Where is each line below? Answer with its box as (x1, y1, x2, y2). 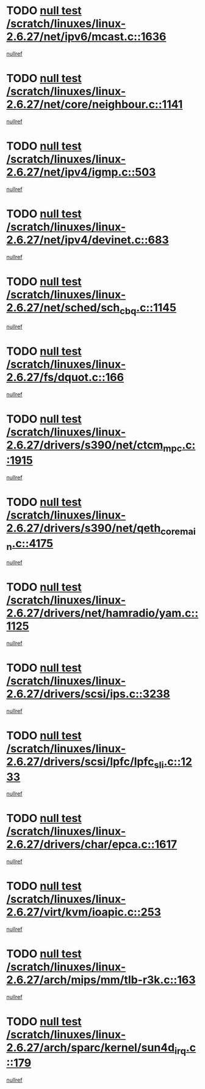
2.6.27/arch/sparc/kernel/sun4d (6, 1041, 175, 1055)
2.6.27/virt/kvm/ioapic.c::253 (6, 905, 162, 919)
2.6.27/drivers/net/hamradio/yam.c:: (6, 606, 199, 620)
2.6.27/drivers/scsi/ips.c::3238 (6, 687, 171, 701)
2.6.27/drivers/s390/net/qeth (6, 521, 161, 535)
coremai (160, 525, 196, 537)
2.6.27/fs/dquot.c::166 (6, 371, 124, 385)
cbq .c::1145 (120, 301, 177, 317)
